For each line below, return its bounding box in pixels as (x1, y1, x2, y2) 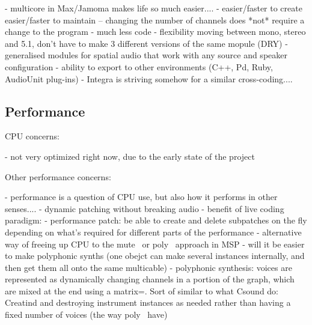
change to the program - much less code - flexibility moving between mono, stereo (5, 25, 306, 38)
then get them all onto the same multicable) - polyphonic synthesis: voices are (5, 261, 292, 273)
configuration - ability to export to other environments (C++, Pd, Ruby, (5, 60, 273, 73)
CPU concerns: (5, 130, 60, 142)
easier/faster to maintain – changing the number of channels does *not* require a (5, 13, 305, 26)
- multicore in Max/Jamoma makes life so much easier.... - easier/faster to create (5, 2, 302, 14)
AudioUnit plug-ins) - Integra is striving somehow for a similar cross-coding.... (5, 72, 293, 85)
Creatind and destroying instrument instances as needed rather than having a (5, 296, 291, 309)
